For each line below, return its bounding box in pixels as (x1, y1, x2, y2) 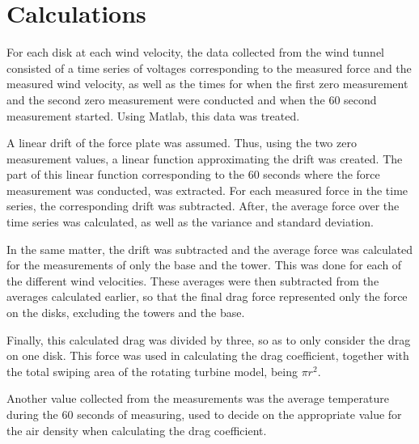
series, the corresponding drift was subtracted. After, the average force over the (6, 197, 400, 214)
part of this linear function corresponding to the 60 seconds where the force (6, 166, 380, 183)
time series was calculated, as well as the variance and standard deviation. (6, 214, 374, 230)
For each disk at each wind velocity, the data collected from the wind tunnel (6, 44, 385, 61)
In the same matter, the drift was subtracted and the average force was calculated (6, 240, 413, 257)
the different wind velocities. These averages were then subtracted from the (6, 272, 379, 289)
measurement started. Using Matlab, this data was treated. (6, 107, 300, 124)
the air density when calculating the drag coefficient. (6, 421, 267, 438)
